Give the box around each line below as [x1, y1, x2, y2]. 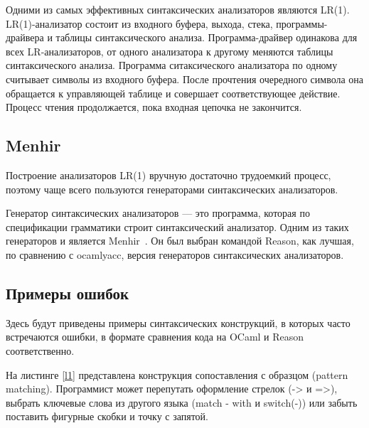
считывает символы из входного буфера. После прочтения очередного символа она [6, 71, 364, 86]
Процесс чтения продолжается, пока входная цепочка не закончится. [6, 100, 302, 114]
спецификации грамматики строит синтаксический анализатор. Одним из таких [6, 219, 349, 234]
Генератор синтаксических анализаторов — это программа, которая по [6, 205, 310, 220]
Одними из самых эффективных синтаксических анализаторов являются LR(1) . [6, 2, 350, 16]
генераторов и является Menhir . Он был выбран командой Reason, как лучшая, [6, 233, 354, 248]
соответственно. [6, 343, 75, 358]
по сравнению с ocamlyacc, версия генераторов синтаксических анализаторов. [6, 247, 344, 262]
